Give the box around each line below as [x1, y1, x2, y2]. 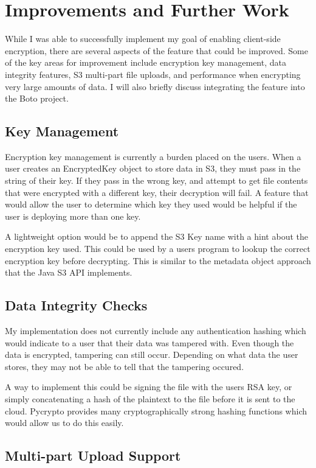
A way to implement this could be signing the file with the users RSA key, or [5, 380, 292, 393]
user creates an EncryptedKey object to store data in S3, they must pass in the [5, 162, 301, 175]
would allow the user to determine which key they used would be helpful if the [5, 198, 297, 211]
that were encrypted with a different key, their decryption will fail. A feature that [5, 186, 309, 198]
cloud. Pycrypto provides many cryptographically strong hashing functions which [5, 404, 307, 417]
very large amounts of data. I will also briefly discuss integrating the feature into [5, 80, 305, 93]
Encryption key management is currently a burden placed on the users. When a [5, 150, 301, 162]
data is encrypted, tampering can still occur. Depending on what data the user [5, 348, 298, 361]
